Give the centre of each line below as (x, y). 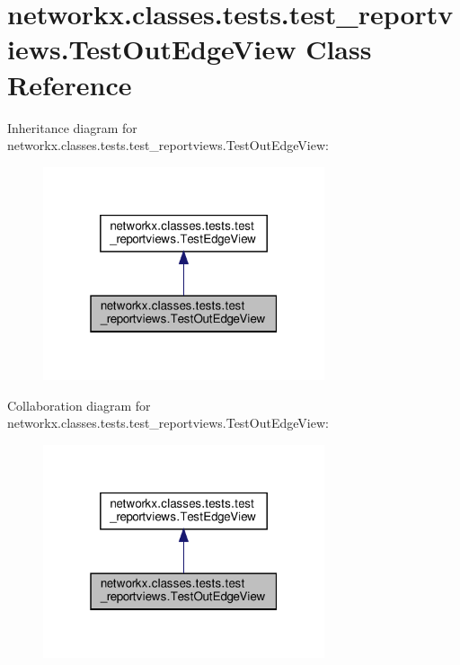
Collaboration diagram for (79, 405)
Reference (70, 84)
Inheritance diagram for (72, 127)
